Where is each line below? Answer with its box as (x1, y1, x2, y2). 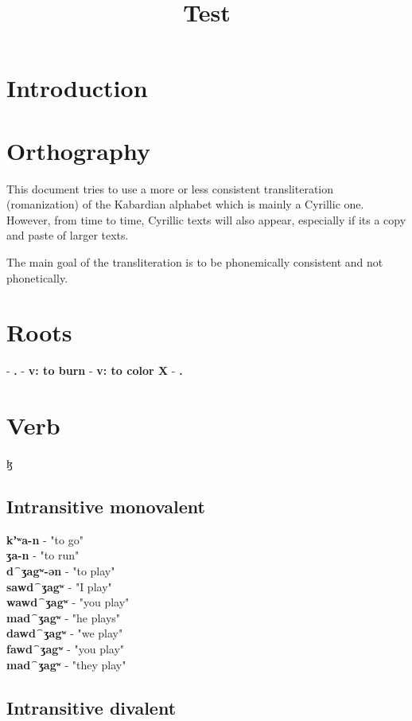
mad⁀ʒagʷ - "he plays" (6, 609, 121, 626)
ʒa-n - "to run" (6, 547, 80, 563)
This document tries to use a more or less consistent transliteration (6, 180, 334, 197)
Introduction (6, 72, 148, 104)
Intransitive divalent (6, 695, 177, 719)
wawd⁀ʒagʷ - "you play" (6, 594, 130, 610)
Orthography (6, 134, 150, 166)
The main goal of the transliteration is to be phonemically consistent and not (6, 254, 383, 271)
